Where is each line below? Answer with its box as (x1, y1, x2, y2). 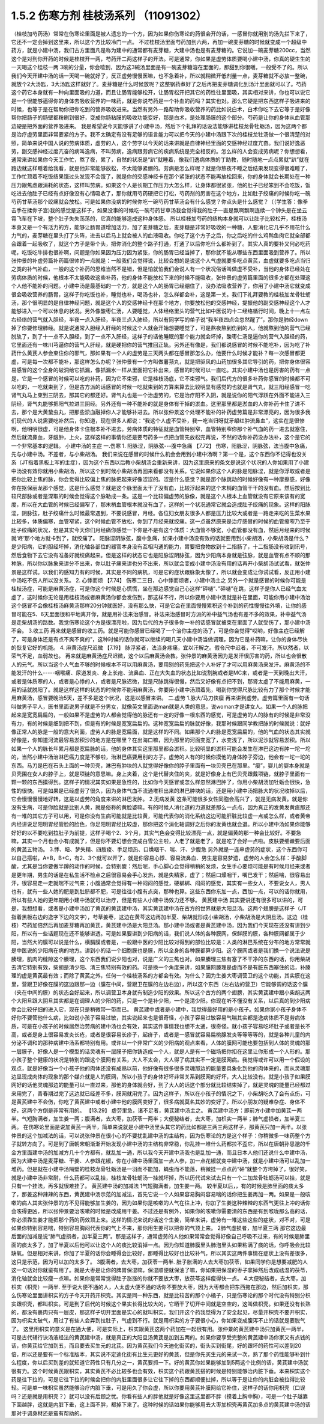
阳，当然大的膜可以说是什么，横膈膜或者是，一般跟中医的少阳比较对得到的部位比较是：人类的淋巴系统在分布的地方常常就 (11, 938, 311, 946)
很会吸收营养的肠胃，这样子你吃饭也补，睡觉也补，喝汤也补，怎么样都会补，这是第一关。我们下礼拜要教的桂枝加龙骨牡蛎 (11, 290, 311, 298)
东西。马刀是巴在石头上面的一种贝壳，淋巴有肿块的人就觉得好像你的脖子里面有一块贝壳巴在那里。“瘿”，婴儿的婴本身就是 (11, 762, 310, 769)
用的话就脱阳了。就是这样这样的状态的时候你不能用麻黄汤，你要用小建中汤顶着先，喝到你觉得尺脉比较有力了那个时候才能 (11, 686, 311, 694)
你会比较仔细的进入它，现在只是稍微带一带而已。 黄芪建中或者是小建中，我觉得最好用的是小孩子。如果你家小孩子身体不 (11, 1006, 307, 1013)
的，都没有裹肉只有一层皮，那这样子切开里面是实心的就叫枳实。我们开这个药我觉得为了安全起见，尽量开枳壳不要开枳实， (11, 1308, 311, 1316)
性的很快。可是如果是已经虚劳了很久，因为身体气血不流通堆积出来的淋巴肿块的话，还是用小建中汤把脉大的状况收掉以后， (11, 787, 311, 794)
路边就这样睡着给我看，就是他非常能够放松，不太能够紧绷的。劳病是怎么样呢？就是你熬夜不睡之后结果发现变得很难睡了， (11, 164, 311, 171)
